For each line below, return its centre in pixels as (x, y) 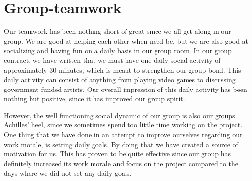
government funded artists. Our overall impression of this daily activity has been (126, 89)
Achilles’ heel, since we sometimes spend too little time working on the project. (123, 125)
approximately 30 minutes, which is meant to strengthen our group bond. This (123, 70)
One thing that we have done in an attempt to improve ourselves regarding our (123, 135)
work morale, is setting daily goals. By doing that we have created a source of (121, 144)
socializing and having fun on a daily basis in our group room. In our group (118, 50)
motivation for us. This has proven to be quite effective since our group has (117, 154)
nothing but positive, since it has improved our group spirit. (94, 99)
